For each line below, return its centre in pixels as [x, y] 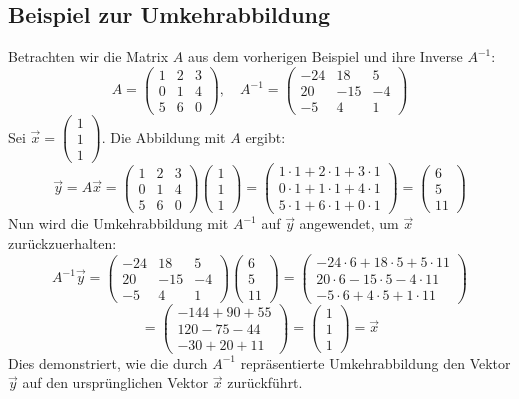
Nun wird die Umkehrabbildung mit [118, 223]
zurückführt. [265, 382]
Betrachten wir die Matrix [88, 56]
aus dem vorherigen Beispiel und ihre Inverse [325, 56]
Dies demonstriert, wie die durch [108, 362]
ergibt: [265, 136]
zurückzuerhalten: [62, 242]
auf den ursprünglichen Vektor [115, 382]
